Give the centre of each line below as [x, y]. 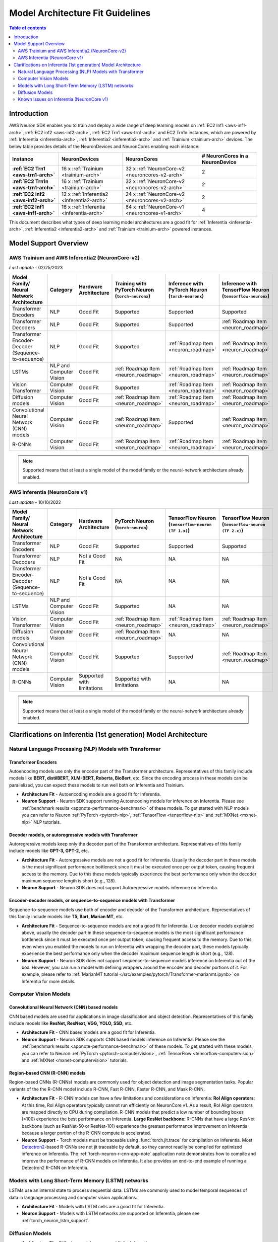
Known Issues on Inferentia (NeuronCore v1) [63, 99]
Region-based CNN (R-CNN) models [48, 1073]
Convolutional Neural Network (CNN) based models [64, 1007]
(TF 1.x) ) [179, 531]
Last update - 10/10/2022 [35, 502]
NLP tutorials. [47, 822]
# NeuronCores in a [225, 155]
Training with [131, 283]
